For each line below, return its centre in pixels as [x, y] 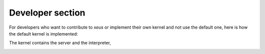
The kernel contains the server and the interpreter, [60, 43]
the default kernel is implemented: [44, 34]
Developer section [47, 13]
